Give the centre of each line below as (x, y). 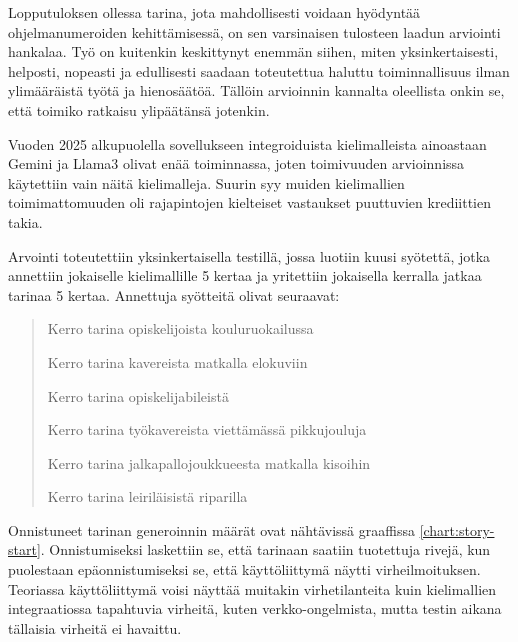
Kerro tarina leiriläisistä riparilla (147, 496)
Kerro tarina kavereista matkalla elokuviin (177, 361)
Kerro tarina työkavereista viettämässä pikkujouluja (207, 429)
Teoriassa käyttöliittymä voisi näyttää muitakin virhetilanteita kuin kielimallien (252, 588)
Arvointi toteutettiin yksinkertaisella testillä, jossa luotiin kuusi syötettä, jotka (249, 255)
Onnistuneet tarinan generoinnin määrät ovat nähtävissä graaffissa (211, 529)
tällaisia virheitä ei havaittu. (95, 627)
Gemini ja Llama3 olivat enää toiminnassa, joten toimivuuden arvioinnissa (236, 163)
